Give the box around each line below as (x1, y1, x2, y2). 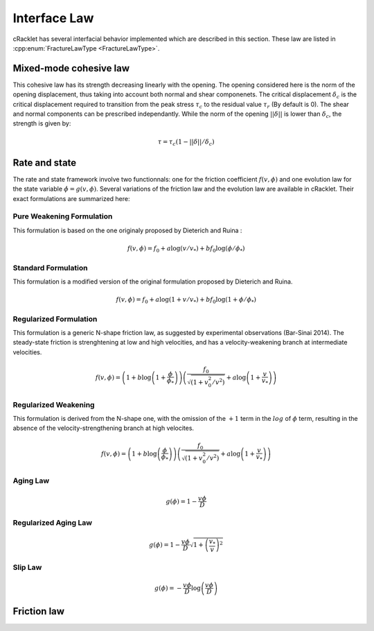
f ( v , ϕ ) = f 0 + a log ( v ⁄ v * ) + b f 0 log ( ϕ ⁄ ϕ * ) (127, 244, 245, 254)
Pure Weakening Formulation (12, 211, 113, 221)
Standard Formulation (12, 263, 88, 273)
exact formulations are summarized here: (12, 194, 131, 202)
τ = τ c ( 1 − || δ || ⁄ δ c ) (157, 137, 215, 147)
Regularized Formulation (12, 314, 98, 324)
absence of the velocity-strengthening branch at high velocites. (12, 424, 194, 433)
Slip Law (12, 562, 42, 572)
